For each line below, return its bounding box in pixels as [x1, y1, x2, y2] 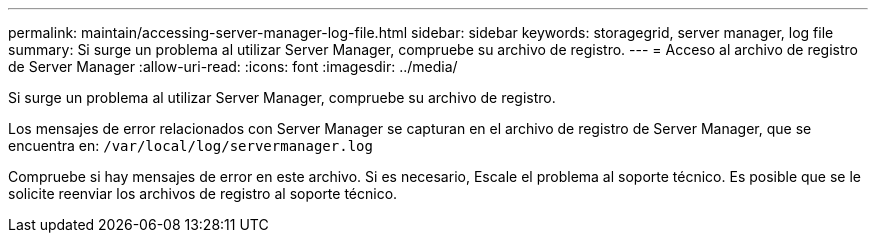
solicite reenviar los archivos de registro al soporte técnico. [8, 185, 398, 202]
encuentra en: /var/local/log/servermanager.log [8, 137, 373, 154]
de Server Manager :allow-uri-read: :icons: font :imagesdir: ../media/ [8, 58, 458, 75]
